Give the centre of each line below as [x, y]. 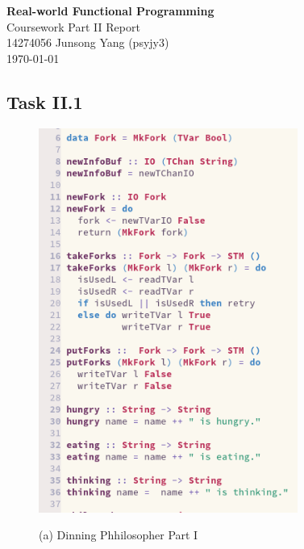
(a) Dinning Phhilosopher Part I [119, 535]
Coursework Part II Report [73, 26]
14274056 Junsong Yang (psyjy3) [88, 42]
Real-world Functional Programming [110, 10]
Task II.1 [45, 101]
